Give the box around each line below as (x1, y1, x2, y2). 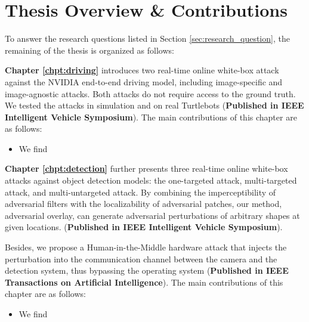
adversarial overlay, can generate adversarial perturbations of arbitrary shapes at (5, 209, 300, 221)
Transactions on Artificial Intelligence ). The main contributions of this (5, 275, 283, 288)
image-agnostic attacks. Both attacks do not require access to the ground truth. (5, 87, 296, 100)
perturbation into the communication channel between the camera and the (5, 252, 277, 265)
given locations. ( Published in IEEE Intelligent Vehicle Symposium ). (5, 221, 283, 233)
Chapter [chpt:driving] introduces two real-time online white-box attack (5, 64, 279, 76)
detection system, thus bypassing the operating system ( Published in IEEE (5, 264, 289, 277)
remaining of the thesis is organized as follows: (5, 44, 174, 56)
